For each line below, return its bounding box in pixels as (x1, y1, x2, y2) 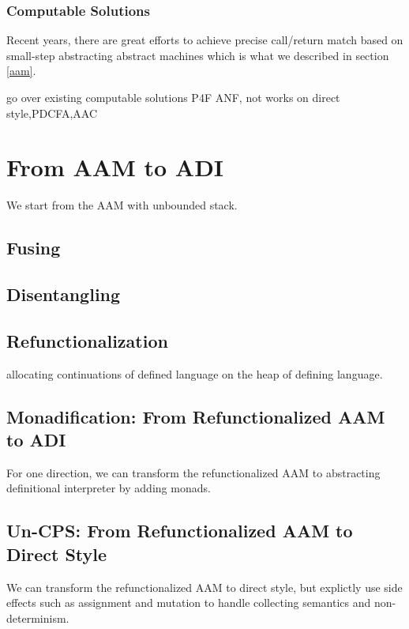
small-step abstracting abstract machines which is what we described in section (6, 47, 389, 63)
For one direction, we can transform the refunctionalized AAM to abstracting (6, 464, 381, 480)
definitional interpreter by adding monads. (6, 480, 211, 496)
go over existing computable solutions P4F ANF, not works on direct (6, 89, 340, 105)
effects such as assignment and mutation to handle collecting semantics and (6, 594, 371, 611)
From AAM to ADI (6, 151, 224, 183)
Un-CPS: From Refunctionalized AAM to (6, 518, 353, 543)
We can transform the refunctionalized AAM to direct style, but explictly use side (6, 578, 403, 595)
